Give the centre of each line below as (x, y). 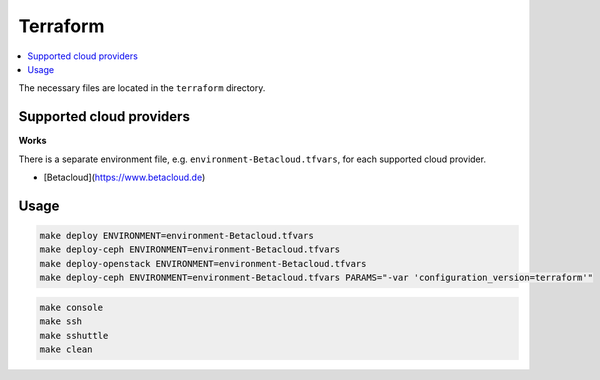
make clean (66, 349)
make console (71, 307)
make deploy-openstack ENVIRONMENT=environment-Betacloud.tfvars (203, 263)
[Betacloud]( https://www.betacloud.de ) (124, 177)
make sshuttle (74, 335)
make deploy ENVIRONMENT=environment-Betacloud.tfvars (176, 236)
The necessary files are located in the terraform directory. (142, 88)
